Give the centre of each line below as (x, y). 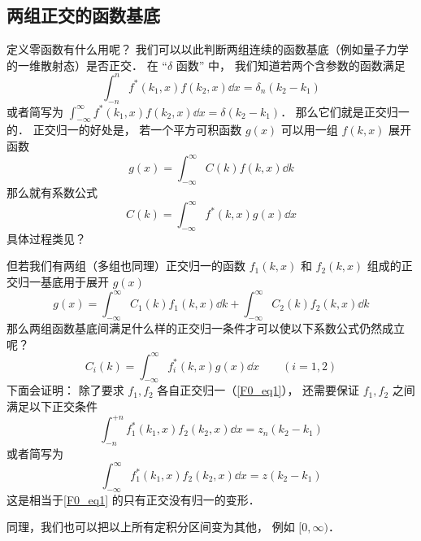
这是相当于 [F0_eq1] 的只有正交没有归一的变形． (133, 499)
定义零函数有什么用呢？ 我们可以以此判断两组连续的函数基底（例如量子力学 (208, 49)
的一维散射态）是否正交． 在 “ (87, 65)
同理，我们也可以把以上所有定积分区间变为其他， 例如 (151, 527)
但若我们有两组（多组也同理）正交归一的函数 (126, 266)
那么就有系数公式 (52, 192)
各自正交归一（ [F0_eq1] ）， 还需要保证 (258, 390)
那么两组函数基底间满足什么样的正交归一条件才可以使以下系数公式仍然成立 (206, 327)
